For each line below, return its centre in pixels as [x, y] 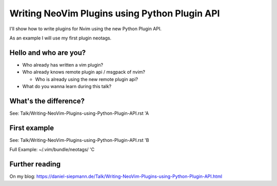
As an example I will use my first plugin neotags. [61, 38]
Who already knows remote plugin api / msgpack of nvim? [84, 72]
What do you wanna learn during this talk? [67, 87]
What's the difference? [47, 101]
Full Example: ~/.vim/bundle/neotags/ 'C [52, 150]
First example [32, 128]
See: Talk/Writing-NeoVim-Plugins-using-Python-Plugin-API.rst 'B [79, 140]
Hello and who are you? [48, 53]
